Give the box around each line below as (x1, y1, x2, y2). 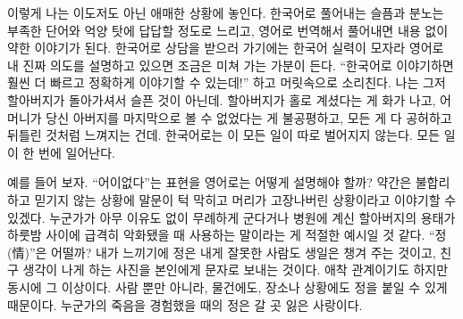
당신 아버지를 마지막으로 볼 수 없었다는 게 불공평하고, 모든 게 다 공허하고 (46, 108, 452, 127)
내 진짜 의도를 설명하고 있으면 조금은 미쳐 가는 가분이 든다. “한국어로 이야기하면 (7, 55, 454, 74)
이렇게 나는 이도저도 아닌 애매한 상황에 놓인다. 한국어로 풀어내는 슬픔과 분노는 (7, 4, 444, 21)
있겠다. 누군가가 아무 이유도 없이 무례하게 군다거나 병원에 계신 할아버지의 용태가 (7, 208, 456, 226)
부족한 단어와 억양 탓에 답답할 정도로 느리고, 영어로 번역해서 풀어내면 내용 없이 (7, 20, 449, 39)
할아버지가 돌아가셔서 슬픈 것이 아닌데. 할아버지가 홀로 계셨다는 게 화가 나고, (7, 90, 436, 109)
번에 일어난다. (38, 143, 115, 161)
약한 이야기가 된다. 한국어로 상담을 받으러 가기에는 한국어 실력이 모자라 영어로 (7, 38, 444, 57)
